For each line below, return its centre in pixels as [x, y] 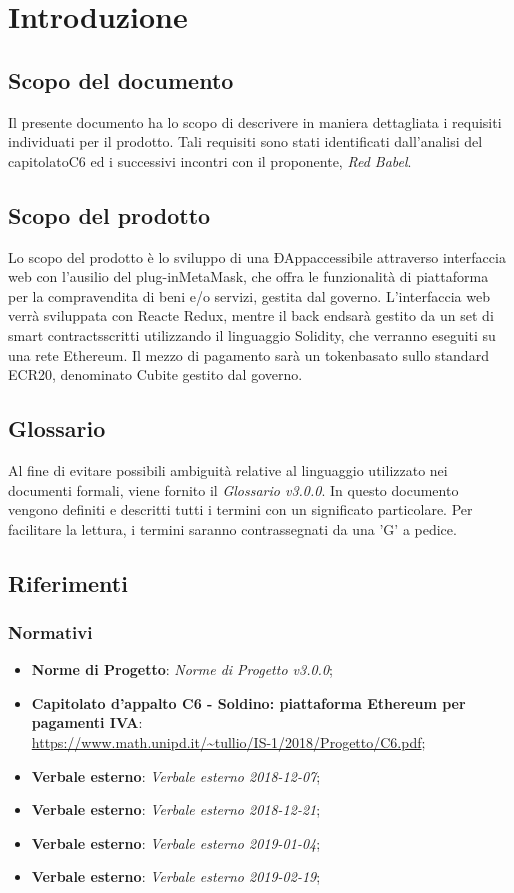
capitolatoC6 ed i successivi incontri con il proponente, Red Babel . [210, 160]
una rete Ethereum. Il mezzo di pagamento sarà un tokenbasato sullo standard [248, 354]
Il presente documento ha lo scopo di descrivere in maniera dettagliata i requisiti [255, 121]
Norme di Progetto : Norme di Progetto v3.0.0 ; [182, 669]
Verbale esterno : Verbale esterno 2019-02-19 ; [176, 876]
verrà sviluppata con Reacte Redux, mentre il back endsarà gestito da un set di [251, 315]
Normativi [50, 632]
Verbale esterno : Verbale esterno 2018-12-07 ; [176, 775]
